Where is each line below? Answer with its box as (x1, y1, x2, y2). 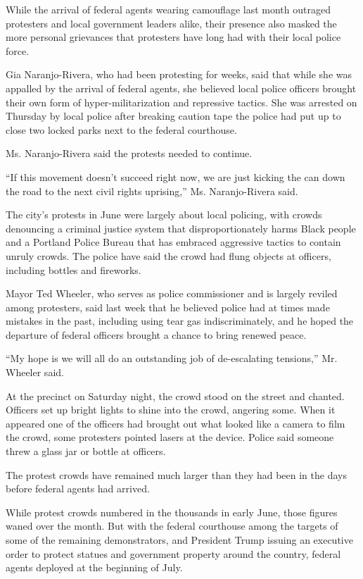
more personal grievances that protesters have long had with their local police (6, 30, 341, 44)
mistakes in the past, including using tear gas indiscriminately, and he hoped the (6, 313, 354, 328)
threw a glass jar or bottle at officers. (6, 444, 166, 459)
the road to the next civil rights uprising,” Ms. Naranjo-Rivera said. (6, 183, 298, 198)
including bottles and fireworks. (6, 262, 141, 277)
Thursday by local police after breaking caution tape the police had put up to (6, 108, 341, 123)
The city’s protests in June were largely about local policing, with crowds (6, 207, 322, 222)
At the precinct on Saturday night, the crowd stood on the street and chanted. (6, 388, 345, 403)
